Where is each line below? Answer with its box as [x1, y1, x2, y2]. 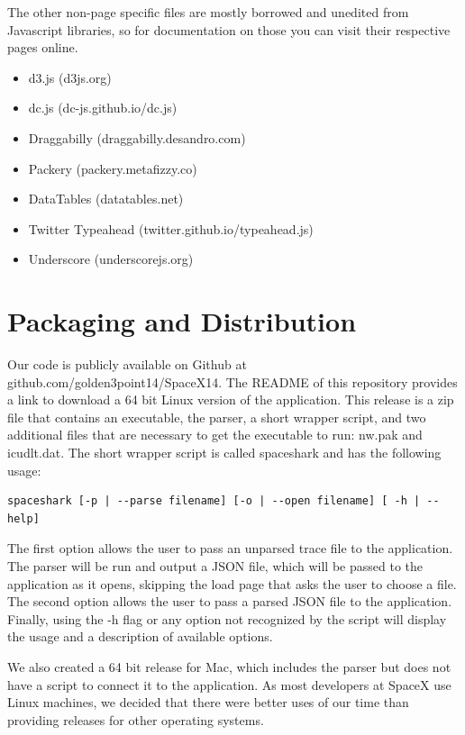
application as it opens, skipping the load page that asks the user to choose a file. [7, 574, 457, 593]
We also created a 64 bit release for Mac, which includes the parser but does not [7, 657, 451, 676]
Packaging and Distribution [7, 303, 357, 340]
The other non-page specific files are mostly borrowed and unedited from [7, 3, 409, 21]
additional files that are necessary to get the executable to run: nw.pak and [7, 425, 423, 444]
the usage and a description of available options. [7, 627, 273, 646]
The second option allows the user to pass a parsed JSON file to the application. [7, 592, 452, 611]
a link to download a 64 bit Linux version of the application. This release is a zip [7, 390, 454, 409]
